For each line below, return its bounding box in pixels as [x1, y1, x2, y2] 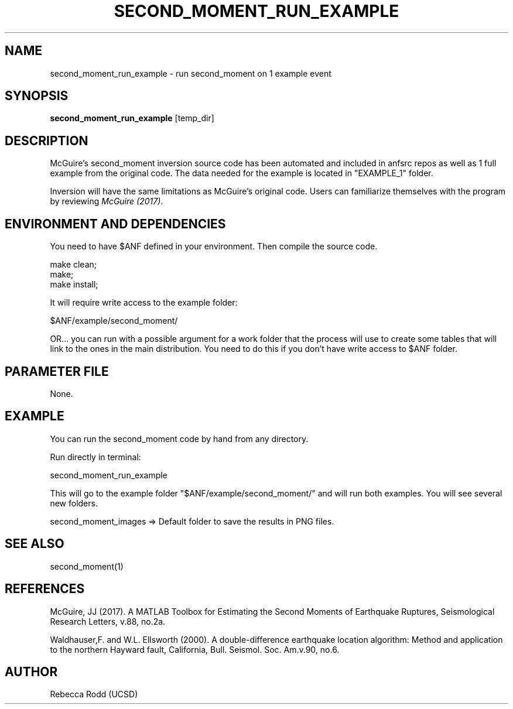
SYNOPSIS [5, 88, 69, 104]
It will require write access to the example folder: [50, 297, 238, 308]
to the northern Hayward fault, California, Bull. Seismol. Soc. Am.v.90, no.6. [50, 644, 340, 655]
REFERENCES [5, 581, 85, 597]
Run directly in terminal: [50, 451, 141, 462]
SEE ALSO [5, 536, 64, 552]
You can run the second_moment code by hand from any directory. [50, 433, 309, 444]
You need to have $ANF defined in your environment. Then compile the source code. [50, 241, 378, 252]
